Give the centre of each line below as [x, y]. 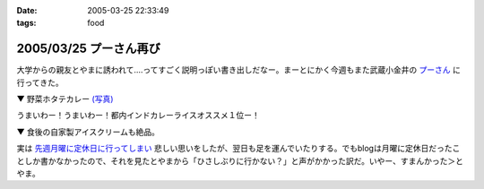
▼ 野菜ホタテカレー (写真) [65, 99]
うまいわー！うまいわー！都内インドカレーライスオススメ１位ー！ [138, 116]
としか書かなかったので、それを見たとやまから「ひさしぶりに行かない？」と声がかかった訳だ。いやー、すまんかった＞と [240, 160]
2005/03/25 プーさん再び [88, 49]
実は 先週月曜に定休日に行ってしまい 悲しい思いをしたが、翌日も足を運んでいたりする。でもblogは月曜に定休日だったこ [238, 149]
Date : [27, 10]
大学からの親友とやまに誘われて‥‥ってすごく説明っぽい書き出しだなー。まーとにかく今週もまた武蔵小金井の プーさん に [239, 70]
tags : [26, 23]
